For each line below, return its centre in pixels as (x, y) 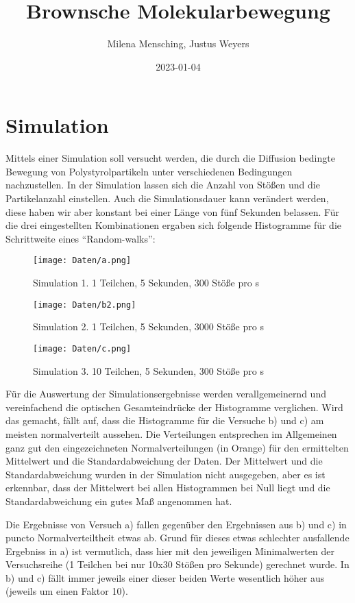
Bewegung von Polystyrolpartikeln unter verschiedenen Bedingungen (149, 171)
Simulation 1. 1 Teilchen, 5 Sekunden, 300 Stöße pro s (146, 283)
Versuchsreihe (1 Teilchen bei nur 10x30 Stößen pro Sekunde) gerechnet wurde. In (177, 564)
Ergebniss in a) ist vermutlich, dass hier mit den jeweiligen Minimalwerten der (170, 551)
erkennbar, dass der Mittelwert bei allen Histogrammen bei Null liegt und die (168, 488)
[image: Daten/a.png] (82, 261)
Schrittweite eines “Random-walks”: (81, 238)
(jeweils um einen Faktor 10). (67, 591)
